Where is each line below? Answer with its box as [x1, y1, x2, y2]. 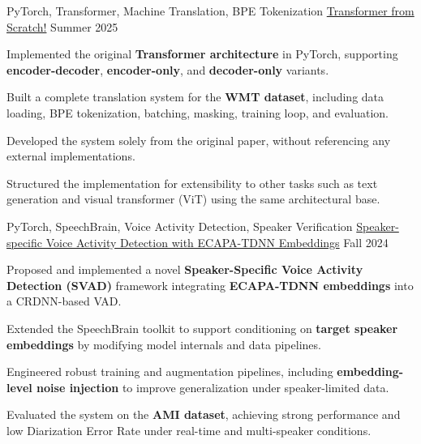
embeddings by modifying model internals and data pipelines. [6, 335, 321, 352]
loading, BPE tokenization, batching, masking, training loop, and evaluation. [6, 104, 389, 121]
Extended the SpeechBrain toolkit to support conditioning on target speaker [6, 319, 398, 336]
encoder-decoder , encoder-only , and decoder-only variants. [6, 61, 329, 78]
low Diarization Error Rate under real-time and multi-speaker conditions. [6, 421, 372, 438]
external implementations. [6, 147, 135, 164]
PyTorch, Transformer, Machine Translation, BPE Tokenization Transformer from [6, 2, 415, 19]
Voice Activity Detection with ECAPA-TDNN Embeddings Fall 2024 [45, 233, 389, 250]
